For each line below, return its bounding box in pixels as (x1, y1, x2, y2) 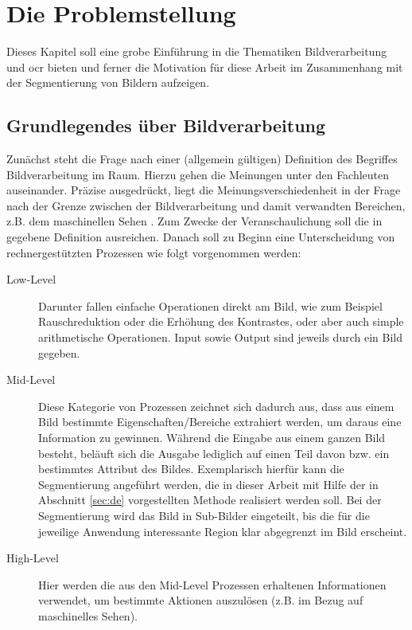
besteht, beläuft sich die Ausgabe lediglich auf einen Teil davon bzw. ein (38, 444, 390, 461)
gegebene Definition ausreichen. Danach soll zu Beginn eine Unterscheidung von (6, 229, 395, 245)
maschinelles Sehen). (38, 607, 138, 624)
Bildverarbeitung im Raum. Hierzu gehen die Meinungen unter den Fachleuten (6, 166, 390, 182)
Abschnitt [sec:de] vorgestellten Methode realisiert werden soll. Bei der (38, 491, 382, 508)
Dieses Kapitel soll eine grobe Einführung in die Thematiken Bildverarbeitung (6, 43, 387, 60)
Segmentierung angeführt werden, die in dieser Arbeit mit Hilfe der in (38, 475, 379, 492)
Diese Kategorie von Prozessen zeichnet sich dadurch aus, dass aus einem (38, 397, 395, 414)
